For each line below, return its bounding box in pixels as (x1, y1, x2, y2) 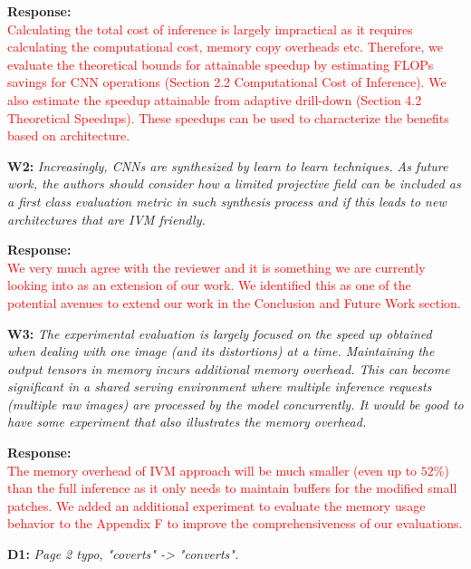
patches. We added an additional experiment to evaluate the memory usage (7, 496, 426, 515)
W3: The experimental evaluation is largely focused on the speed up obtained (7, 323, 432, 342)
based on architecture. (7, 126, 130, 145)
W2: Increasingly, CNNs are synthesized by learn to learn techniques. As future (7, 156, 448, 175)
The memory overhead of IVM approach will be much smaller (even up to (7, 460, 418, 479)
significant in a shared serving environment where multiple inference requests (7, 377, 432, 396)
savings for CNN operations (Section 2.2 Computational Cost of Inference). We (7, 72, 447, 92)
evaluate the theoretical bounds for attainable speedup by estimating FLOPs (7, 54, 434, 73)
